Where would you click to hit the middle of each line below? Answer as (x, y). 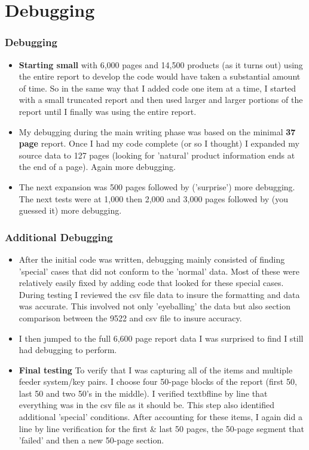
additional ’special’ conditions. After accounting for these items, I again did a (160, 417)
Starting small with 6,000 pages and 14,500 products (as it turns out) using (161, 64)
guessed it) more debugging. (70, 210)
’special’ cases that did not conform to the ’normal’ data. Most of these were (159, 271)
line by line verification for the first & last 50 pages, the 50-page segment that (161, 428)
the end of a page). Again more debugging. (97, 167)
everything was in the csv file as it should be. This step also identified (146, 405)
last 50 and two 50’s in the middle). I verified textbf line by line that (143, 393)
